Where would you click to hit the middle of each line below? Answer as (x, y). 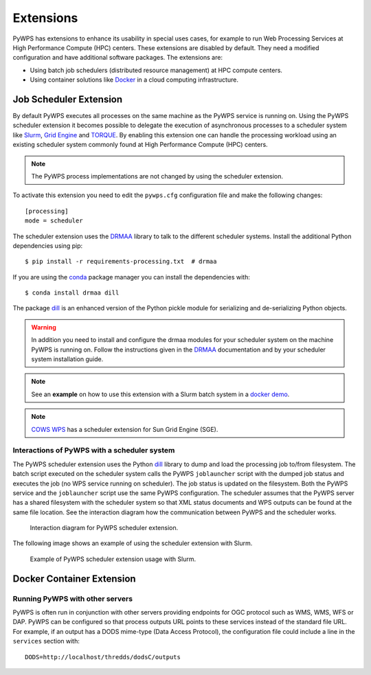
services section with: (46, 641)
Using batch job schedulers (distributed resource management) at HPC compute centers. (156, 70)
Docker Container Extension (75, 579)
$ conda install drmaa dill (72, 293)
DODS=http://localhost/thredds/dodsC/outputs (103, 657)
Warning (44, 327)
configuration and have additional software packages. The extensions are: (118, 58)
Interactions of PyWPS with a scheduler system (94, 450)
